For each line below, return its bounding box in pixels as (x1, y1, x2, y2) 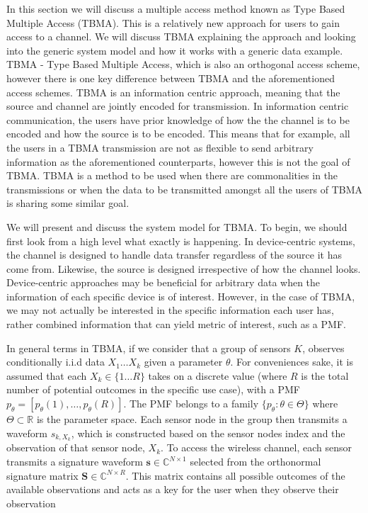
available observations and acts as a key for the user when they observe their (6, 482, 339, 497)
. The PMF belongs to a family (123, 396, 259, 411)
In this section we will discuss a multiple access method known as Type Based (6, 1, 345, 16)
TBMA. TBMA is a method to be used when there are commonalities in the (6, 168, 338, 183)
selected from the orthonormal (190, 454, 321, 469)
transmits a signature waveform (6, 454, 143, 469)
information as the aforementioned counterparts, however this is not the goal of (6, 154, 350, 169)
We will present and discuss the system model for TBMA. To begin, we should (6, 219, 347, 234)
